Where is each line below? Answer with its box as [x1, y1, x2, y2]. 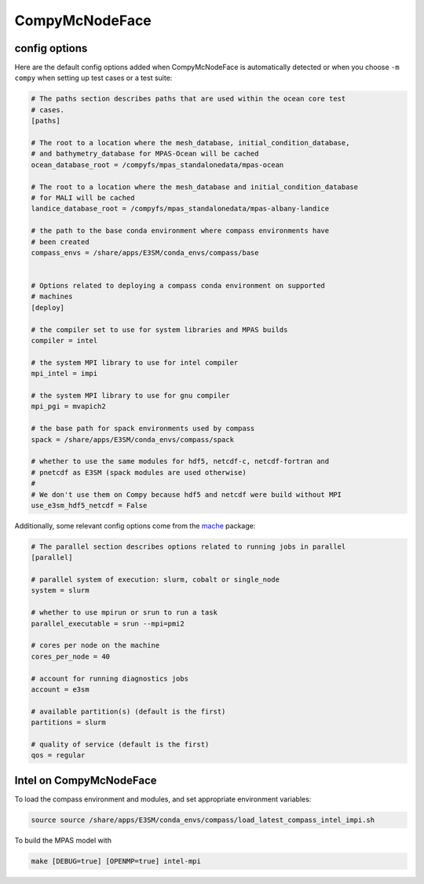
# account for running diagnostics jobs [31, 674, 188, 683]
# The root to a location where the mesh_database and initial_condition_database [31, 182, 359, 192]
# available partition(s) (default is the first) [31, 707, 226, 716]
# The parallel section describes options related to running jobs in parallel [31, 542, 346, 551]
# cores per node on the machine [31, 641, 160, 650]
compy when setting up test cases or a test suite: [14, 73, 173, 82]
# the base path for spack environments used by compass [31, 424, 255, 433]
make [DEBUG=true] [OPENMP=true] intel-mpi [31, 857, 202, 865]
